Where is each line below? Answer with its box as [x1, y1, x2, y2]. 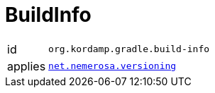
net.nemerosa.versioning [48, 61, 177, 72]
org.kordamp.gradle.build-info [48, 44, 210, 55]
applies [7, 58, 46, 73]
